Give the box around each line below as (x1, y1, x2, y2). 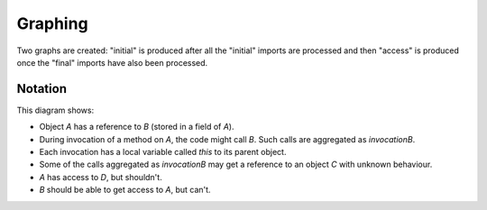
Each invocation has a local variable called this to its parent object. (39, 147, 287, 158)
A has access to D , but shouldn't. (39, 171, 162, 182)
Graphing (16, 14, 89, 33)
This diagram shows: (16, 105, 95, 115)
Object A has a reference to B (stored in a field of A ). (39, 122, 234, 132)
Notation (16, 81, 68, 96)
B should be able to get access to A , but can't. (39, 185, 211, 196)
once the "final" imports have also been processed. (16, 57, 208, 68)
